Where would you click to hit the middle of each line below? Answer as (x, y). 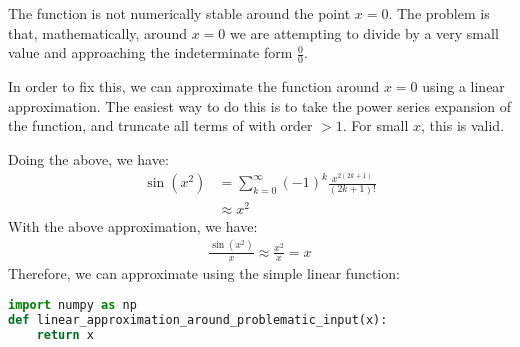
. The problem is (439, 13)
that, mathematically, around (97, 32)
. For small (375, 125)
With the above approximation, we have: (133, 225)
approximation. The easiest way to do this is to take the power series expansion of (260, 105)
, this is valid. (463, 125)
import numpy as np (72, 305)
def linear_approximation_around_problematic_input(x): (198, 319)
